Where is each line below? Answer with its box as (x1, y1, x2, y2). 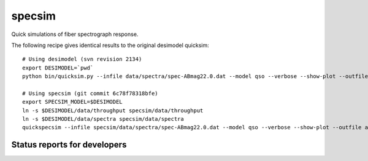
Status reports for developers (11, 140, 127, 150)
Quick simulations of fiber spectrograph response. (11, 30, 139, 38)
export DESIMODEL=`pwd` (22, 64, 94, 71)
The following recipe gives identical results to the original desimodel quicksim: (11, 41, 209, 49)
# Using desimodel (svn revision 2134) (22, 55, 142, 63)
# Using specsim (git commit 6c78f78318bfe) (22, 90, 159, 97)
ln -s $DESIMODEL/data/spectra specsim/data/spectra (22, 116, 184, 123)
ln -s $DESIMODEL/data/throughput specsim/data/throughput (22, 107, 204, 114)
